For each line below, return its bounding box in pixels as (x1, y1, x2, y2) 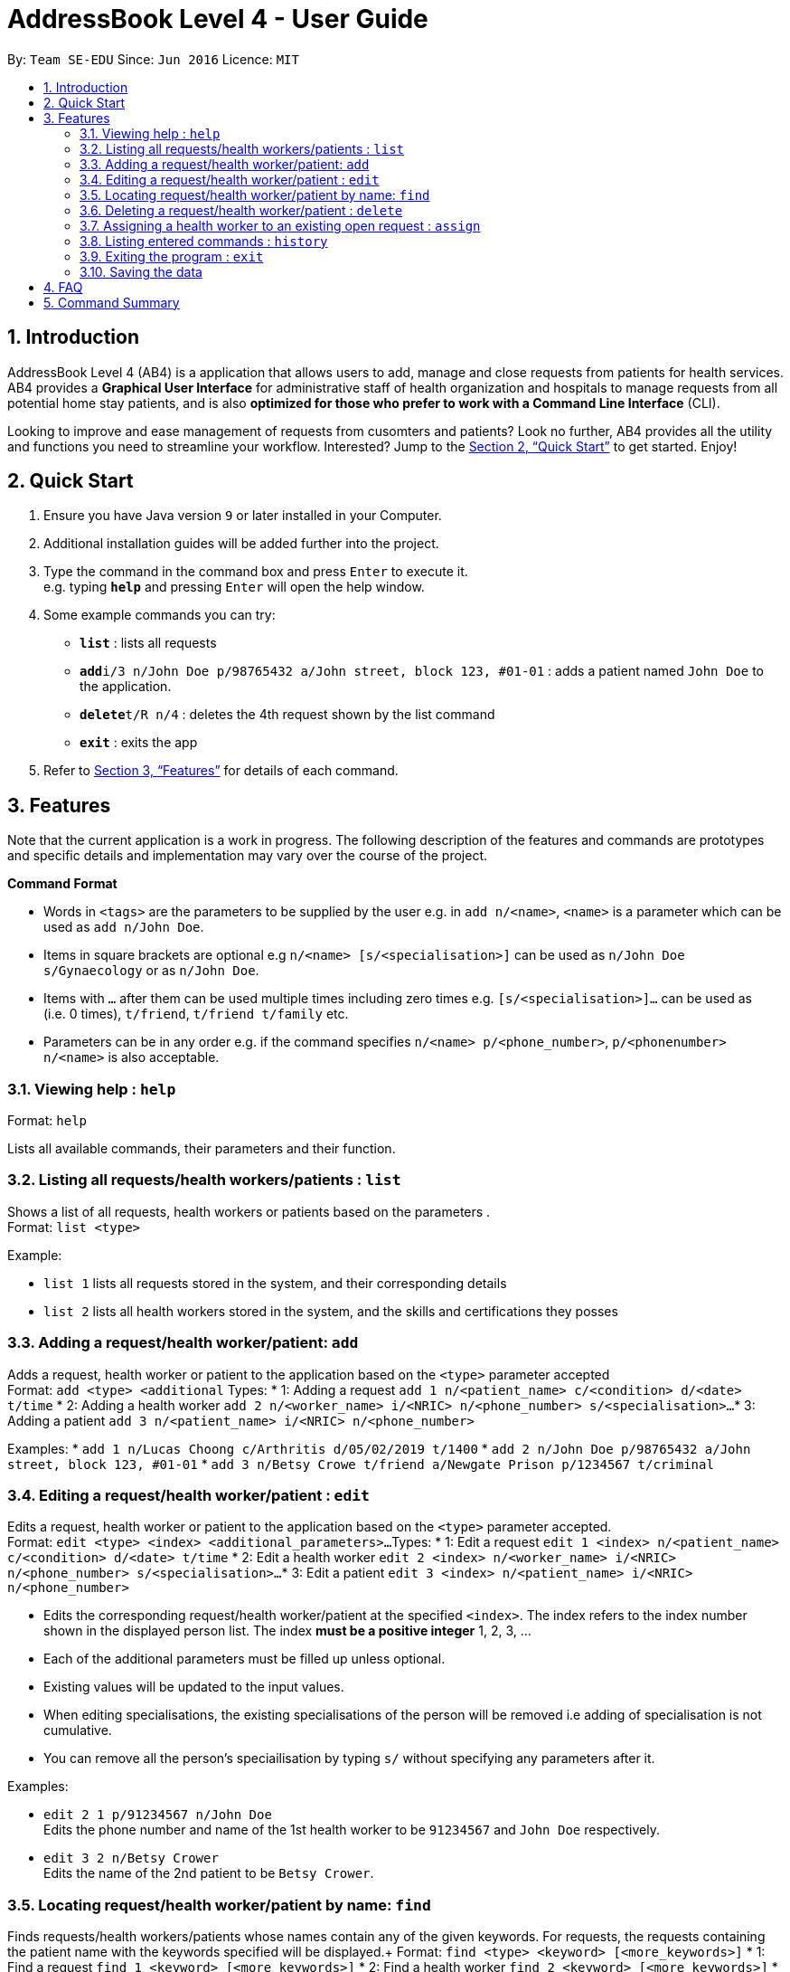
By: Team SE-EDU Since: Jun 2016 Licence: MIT (7, 51, 299, 67)
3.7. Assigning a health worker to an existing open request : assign (80, 217, 481, 233)
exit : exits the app (80, 735, 198, 751)
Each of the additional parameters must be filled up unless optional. (43, 1651, 446, 1667)
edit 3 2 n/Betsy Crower (43, 1851, 219, 1866)
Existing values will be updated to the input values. (43, 1679, 344, 1695)
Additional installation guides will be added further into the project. (43, 536, 439, 552)
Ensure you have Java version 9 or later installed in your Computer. (43, 507, 442, 524)
